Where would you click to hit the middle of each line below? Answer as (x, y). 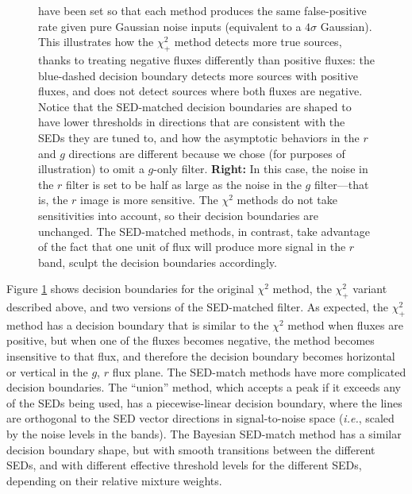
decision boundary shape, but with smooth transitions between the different (191, 449)
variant (370, 289)
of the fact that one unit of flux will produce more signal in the (192, 247)
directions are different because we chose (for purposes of (207, 153)
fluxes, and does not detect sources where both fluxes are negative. (200, 91)
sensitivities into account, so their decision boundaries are (178, 215)
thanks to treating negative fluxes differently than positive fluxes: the (206, 59)
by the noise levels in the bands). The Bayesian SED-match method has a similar (204, 434)
